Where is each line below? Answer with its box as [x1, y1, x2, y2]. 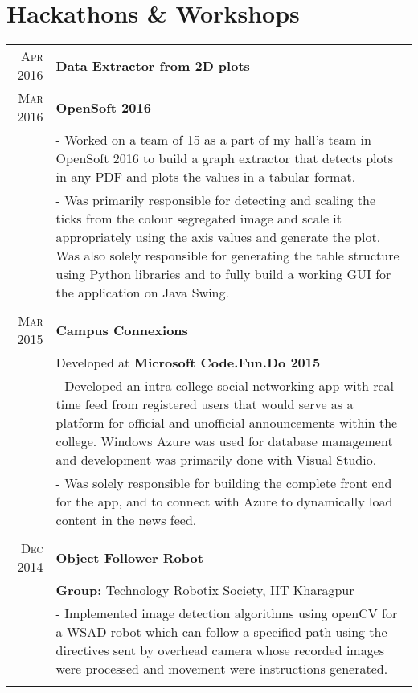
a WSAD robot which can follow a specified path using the [55, 622, 387, 642]
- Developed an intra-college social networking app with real [55, 376, 394, 396]
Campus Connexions [55, 320, 188, 339]
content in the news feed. [55, 511, 197, 530]
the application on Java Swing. [55, 283, 229, 302]
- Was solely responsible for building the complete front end [55, 474, 392, 493]
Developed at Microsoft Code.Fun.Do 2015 [55, 353, 321, 372]
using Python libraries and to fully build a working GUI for [55, 264, 391, 284]
